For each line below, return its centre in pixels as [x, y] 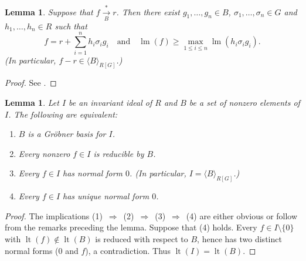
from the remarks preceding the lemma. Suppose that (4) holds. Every [131, 227]
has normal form [93, 173]
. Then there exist [148, 11]
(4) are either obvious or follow [242, 215]
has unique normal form [106, 196]
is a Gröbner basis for [67, 134]
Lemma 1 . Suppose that [49, 11]
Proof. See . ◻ [31, 83]
